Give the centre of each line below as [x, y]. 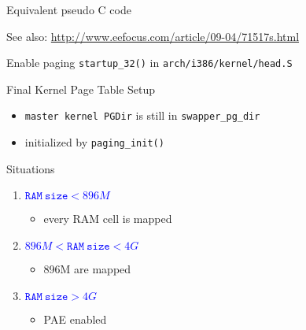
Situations [31, 168]
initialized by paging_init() [94, 142]
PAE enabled [75, 319]
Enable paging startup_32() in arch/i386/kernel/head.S [149, 63]
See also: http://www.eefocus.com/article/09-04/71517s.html [153, 36]
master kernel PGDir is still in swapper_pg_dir [142, 115]
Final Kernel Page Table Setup [81, 89]
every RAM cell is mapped [108, 219]
